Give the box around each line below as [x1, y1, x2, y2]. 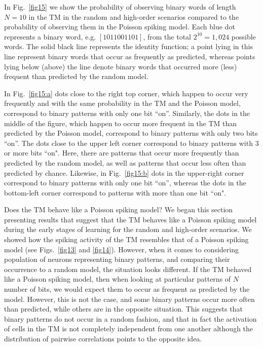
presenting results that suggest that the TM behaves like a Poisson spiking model [4, 214, 257, 224]
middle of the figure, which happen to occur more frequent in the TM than [4, 118, 237, 128]
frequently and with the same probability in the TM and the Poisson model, [4, 98, 241, 108]
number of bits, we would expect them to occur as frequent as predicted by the [4, 284, 250, 294]
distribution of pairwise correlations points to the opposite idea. [4, 333, 202, 343]
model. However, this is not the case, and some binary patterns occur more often [4, 293, 255, 304]
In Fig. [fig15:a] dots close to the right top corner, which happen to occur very [4, 88, 248, 98]
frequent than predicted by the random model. [4, 71, 148, 82]
